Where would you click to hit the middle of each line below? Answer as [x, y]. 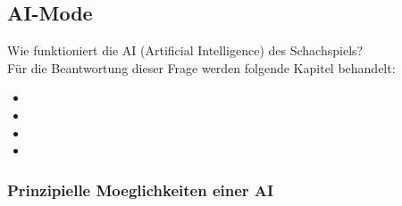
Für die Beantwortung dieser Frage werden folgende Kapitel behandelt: [201, 67]
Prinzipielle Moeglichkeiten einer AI [141, 190]
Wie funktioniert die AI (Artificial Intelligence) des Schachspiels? [185, 50]
